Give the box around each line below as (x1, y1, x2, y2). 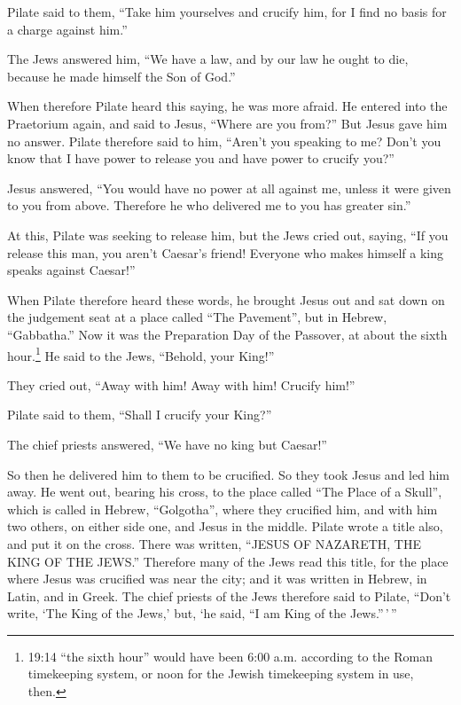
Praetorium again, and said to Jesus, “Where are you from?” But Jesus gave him (7, 114, 448, 132)
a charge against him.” (7, 20, 128, 38)
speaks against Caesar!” (7, 261, 136, 279)
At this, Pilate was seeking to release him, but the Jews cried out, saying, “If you (7, 225, 449, 244)
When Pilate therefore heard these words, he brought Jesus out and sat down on (7, 290, 445, 309)
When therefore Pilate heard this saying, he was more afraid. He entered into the (7, 97, 448, 115)
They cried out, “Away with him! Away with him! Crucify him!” (7, 375, 356, 394)
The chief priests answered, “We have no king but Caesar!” (7, 435, 327, 453)
